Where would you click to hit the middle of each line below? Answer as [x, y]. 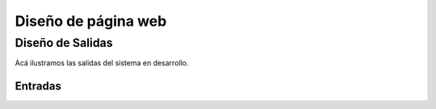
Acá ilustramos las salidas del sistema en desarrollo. [102, 63]
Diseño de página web [91, 21]
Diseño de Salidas [64, 43]
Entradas [38, 86]
